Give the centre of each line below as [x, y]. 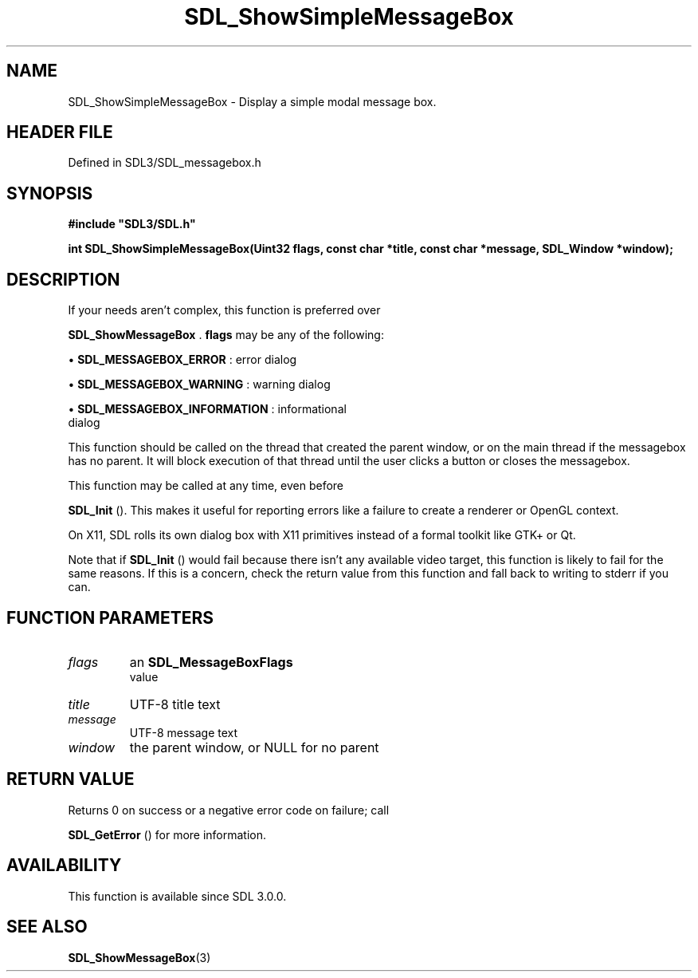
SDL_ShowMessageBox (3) [139, 957]
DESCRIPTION [63, 279]
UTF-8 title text [175, 704]
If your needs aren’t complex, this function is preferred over [224, 310]
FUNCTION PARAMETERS [110, 617]
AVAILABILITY [64, 866]
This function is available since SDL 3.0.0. [177, 896]
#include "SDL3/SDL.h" [132, 224]
